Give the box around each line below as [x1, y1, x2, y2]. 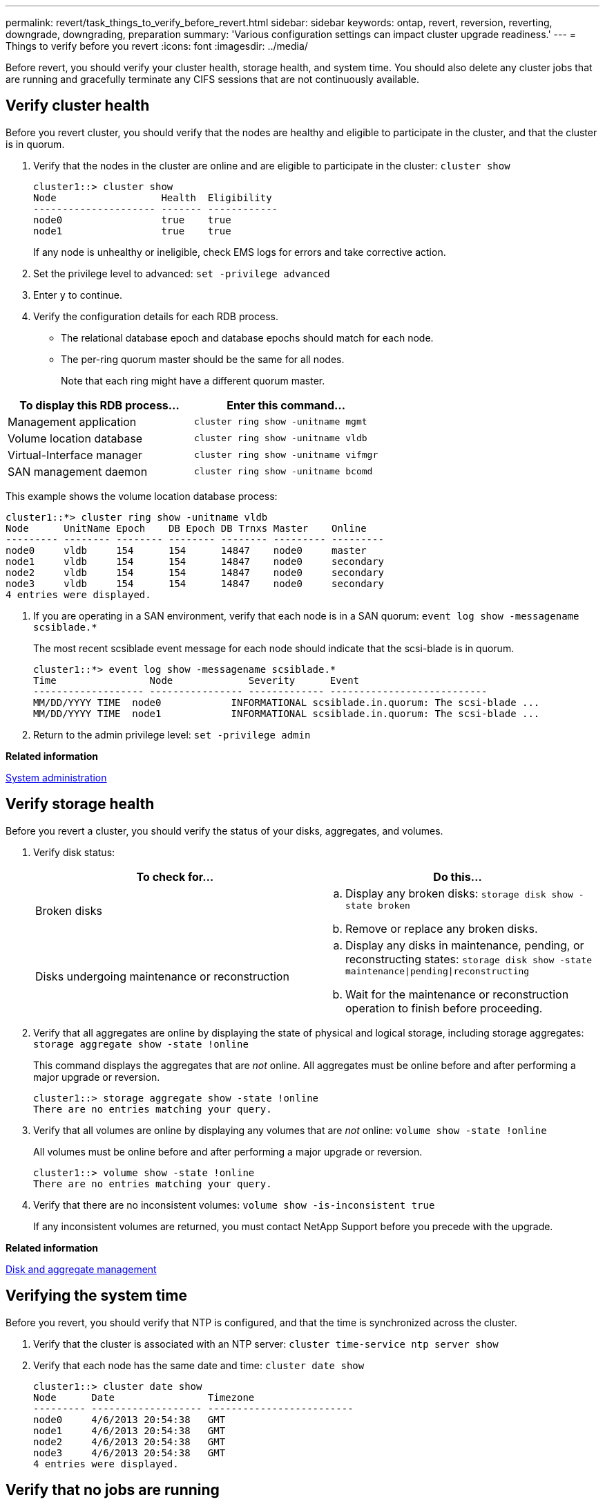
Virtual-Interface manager [8, 447, 142, 462]
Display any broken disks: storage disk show [345, 886, 573, 900]
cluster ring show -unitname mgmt [194, 416, 367, 427]
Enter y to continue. [33, 288, 123, 301]
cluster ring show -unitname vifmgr [194, 449, 378, 461]
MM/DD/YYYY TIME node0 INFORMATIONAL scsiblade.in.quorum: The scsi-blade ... [33, 696, 540, 708]
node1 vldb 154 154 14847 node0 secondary [6, 555, 384, 567]
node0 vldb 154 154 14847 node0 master [6, 544, 367, 556]
